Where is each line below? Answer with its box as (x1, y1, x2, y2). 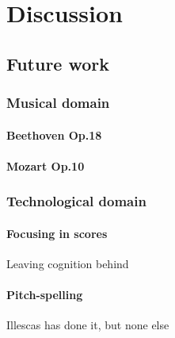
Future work (6, 51, 110, 75)
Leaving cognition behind (6, 255, 129, 272)
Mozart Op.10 (6, 157, 85, 174)
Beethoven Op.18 (6, 126, 102, 143)
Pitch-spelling (6, 286, 83, 303)
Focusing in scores (6, 225, 108, 241)
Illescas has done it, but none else (6, 317, 169, 333)
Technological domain (6, 191, 146, 211)
